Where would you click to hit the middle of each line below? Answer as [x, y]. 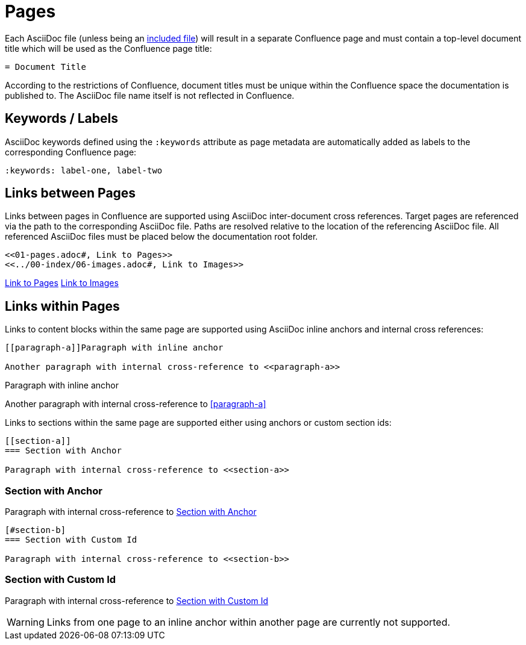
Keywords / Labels [61, 119]
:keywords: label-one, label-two [84, 170]
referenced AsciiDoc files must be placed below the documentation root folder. [161, 237]
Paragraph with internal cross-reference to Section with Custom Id [137, 600]
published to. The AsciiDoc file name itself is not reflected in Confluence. [150, 95]
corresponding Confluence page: [71, 152]
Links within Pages [62, 306]
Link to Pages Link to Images [62, 283]
